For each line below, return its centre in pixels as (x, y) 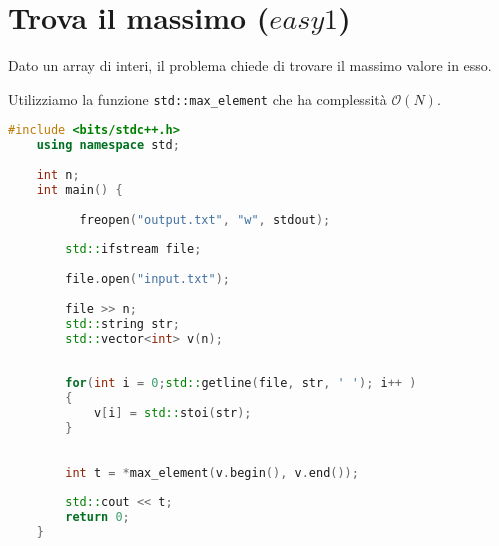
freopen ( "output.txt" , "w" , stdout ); (205, 219)
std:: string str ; (122, 323)
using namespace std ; (108, 145)
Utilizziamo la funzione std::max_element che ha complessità (197, 98)
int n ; (58, 175)
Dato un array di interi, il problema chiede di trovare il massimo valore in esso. (250, 65)
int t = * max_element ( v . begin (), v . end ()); (212, 472)
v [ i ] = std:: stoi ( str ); (172, 413)
